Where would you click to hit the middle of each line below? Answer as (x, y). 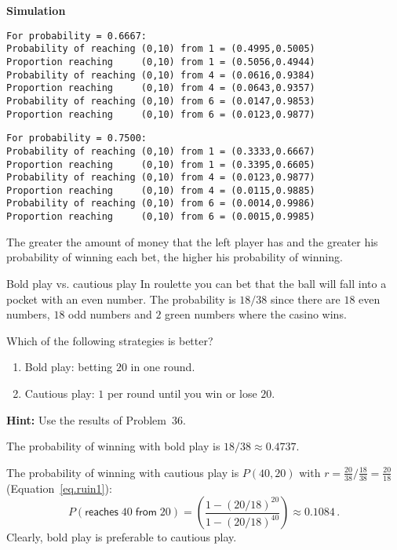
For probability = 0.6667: (76, 36)
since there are (305, 299)
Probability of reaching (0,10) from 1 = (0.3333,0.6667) (161, 151)
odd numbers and (110, 314)
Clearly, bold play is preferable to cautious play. (122, 537)
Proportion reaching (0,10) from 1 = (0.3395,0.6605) (161, 164)
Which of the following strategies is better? (110, 340)
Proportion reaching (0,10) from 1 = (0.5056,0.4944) (161, 62)
